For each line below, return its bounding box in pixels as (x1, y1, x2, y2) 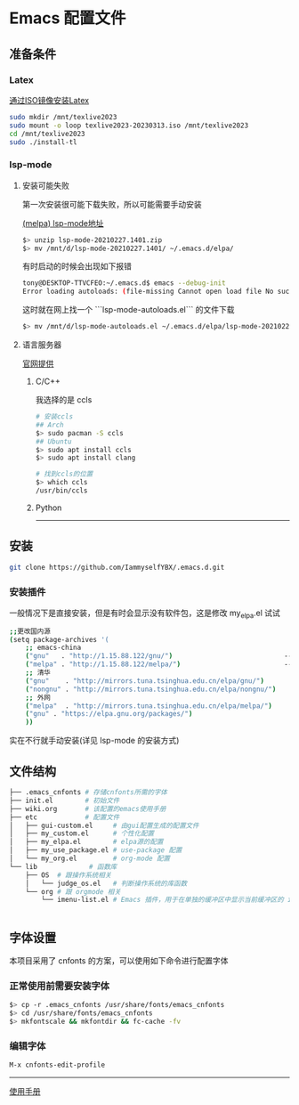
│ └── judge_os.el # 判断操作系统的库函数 (25, 879, 188, 888)
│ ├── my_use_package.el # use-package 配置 (9, 846, 182, 855)
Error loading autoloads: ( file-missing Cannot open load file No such (21, 287, 294, 297)
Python (35, 502, 62, 513)
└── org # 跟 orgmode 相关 (25, 887, 122, 896)
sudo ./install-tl (9, 137, 77, 147)
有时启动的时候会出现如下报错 (21, 261, 132, 272)
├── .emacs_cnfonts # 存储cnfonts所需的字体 (9, 788, 167, 797)
